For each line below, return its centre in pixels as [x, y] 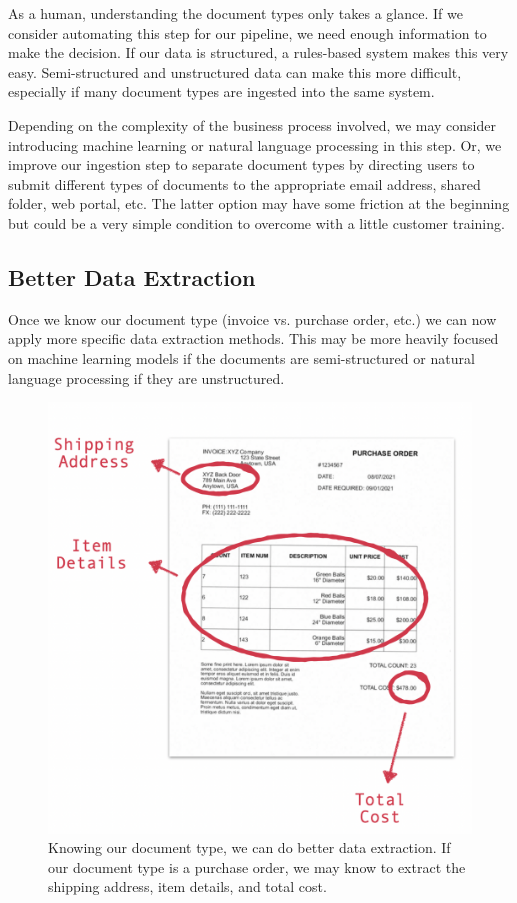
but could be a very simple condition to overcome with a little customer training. [256, 222]
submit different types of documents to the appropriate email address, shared [244, 183]
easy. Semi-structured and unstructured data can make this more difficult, [235, 71]
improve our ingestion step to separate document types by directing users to [241, 164]
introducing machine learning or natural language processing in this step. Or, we [255, 144]
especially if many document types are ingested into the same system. [221, 91]
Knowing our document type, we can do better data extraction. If [249, 847]
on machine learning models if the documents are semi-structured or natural [241, 357]
